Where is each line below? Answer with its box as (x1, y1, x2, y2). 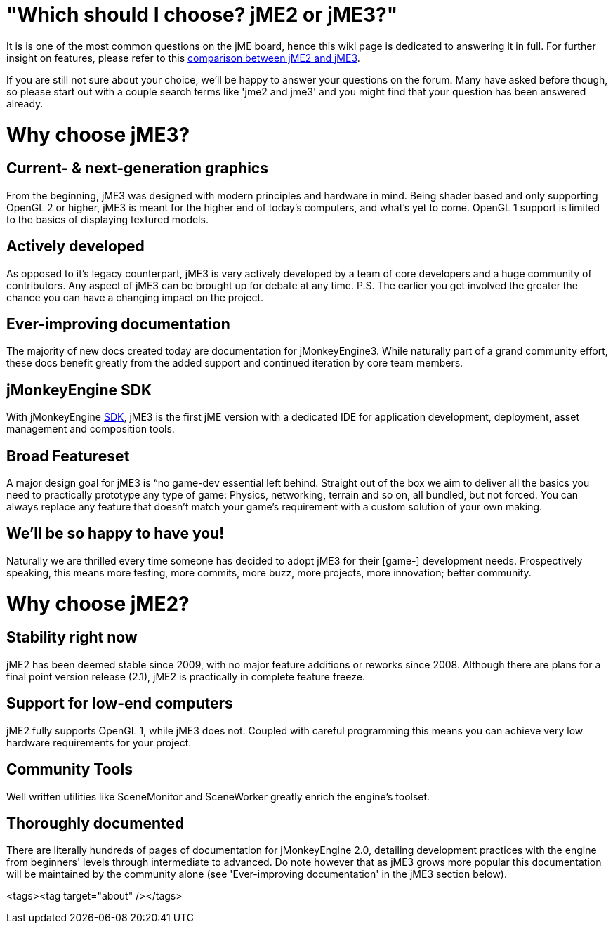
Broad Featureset (6, 447, 130, 465)
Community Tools (6, 760, 133, 779)
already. (6, 97, 44, 110)
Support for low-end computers (6, 694, 233, 713)
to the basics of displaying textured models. (6, 213, 209, 225)
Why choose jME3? (6, 122, 190, 147)
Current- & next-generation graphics (6, 159, 268, 178)
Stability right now (6, 628, 138, 647)
